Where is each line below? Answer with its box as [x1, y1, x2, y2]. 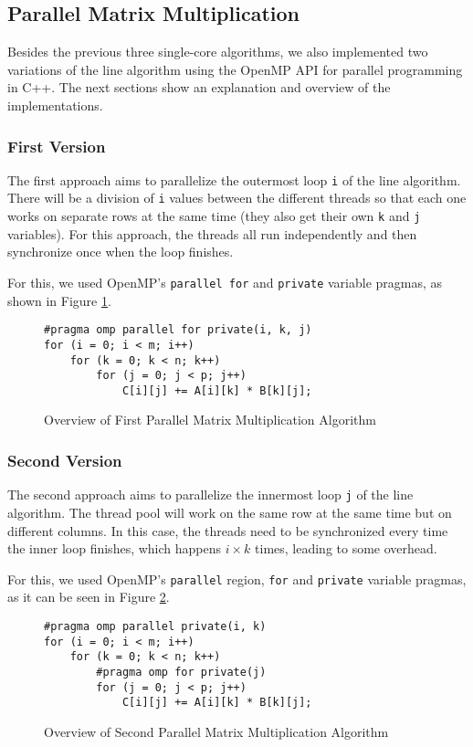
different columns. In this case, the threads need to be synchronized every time [7, 521, 448, 540]
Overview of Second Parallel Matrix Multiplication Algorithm [44, 721, 389, 741]
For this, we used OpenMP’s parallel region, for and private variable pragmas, [7, 569, 467, 588]
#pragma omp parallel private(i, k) [44, 619, 267, 633]
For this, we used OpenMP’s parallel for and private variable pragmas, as [7, 272, 443, 291]
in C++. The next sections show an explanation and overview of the [7, 78, 391, 97]
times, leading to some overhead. [255, 539, 437, 558]
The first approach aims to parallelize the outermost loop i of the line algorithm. [7, 170, 461, 189]
